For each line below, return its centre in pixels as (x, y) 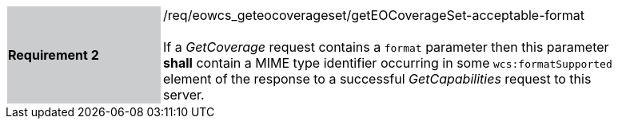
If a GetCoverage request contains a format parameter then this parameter (386, 47)
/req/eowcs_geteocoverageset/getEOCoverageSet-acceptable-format (374, 15)
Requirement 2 (54, 55)
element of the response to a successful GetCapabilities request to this (377, 79)
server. (184, 95)
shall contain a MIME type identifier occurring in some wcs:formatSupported (388, 63)
